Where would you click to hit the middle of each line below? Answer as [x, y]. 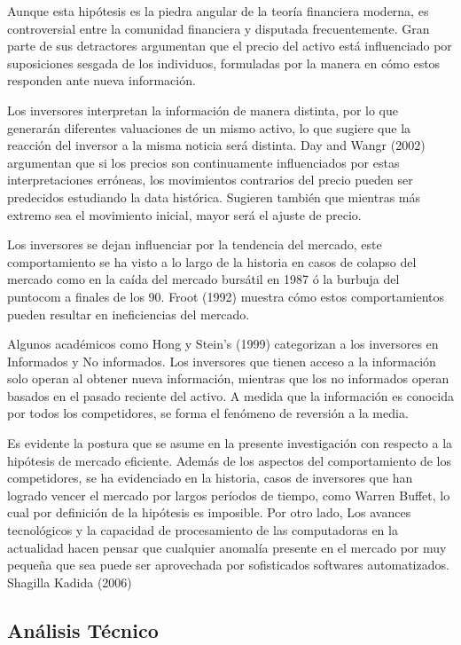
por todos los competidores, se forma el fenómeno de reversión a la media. [208, 413]
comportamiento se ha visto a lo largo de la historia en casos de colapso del [212, 261]
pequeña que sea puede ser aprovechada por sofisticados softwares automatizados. [228, 565]
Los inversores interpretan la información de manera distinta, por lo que [203, 110]
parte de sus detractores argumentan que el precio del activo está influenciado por [230, 46]
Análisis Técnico [83, 629]
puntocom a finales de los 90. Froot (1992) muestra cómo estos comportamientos [226, 296]
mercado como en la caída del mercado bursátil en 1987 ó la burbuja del [203, 279]
